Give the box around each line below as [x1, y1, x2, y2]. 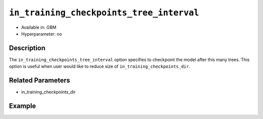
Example [9, 101, 36, 110]
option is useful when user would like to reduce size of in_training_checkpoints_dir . [9, 63, 190, 69]
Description [9, 44, 46, 52]
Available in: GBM [21, 24, 56, 30]
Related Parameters [9, 76, 71, 85]
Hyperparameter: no [21, 31, 62, 37]
